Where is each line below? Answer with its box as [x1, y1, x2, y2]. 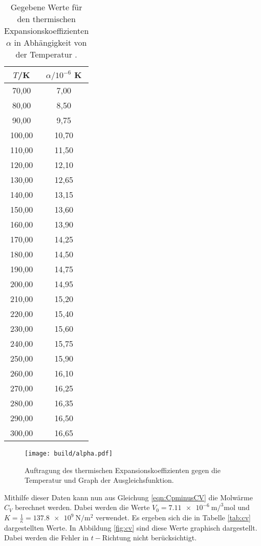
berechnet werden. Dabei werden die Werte [15, 502, 150, 513]
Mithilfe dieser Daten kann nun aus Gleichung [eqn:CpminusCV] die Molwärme [4, 492, 253, 502]
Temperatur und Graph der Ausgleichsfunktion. [25, 475, 174, 485]
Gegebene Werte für [10, 1, 82, 13]
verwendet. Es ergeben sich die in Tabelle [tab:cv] [96, 512, 251, 523]
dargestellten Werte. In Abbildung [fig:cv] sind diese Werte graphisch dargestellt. [4, 522, 257, 533]
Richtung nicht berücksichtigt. [102, 532, 197, 543]
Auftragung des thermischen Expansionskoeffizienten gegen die [25, 464, 221, 475]
